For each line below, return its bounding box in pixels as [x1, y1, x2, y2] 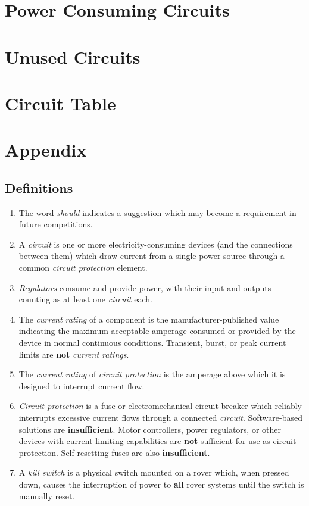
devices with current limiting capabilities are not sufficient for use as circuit [18, 435, 296, 447]
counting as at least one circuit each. [18, 293, 152, 305]
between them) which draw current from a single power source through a [18, 249, 285, 262]
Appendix [5, 138, 87, 162]
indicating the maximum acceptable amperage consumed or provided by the [18, 324, 296, 337]
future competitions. [18, 218, 93, 230]
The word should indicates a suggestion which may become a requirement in [18, 206, 296, 218]
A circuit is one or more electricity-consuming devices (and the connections [18, 238, 293, 250]
